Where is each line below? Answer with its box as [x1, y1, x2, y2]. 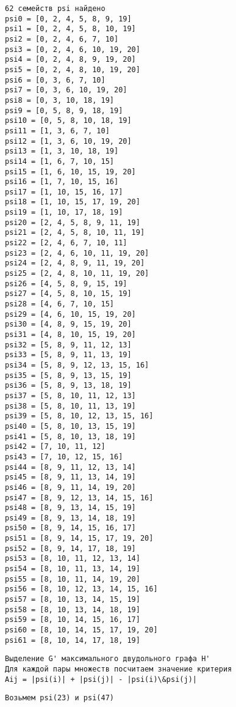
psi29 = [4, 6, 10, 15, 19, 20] [5, 309, 136, 319]
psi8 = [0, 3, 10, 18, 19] [5, 95, 114, 105]
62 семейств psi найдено [5, 4, 105, 13]
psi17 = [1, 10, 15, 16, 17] [5, 187, 123, 196]
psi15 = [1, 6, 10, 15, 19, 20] [5, 167, 136, 176]
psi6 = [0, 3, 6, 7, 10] [5, 75, 105, 84]
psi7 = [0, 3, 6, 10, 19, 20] [5, 86, 127, 95]
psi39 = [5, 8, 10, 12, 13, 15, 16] [5, 412, 154, 421]
